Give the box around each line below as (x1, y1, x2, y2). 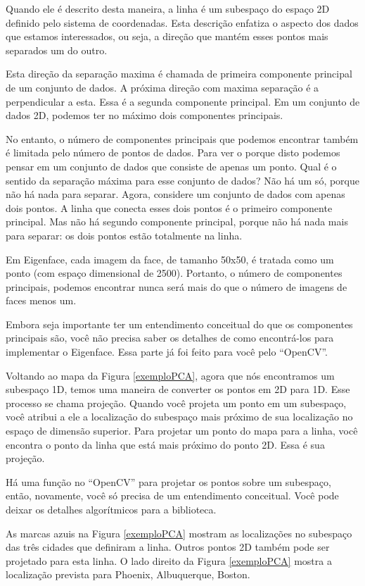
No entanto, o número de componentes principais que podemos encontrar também (6, 131, 359, 146)
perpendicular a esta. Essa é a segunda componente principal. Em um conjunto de (6, 94, 360, 108)
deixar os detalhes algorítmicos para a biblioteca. (6, 502, 217, 516)
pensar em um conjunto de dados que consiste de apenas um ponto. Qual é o (6, 158, 337, 173)
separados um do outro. (6, 42, 108, 57)
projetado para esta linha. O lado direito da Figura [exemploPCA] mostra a (6, 553, 332, 568)
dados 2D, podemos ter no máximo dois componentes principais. (6, 108, 283, 123)
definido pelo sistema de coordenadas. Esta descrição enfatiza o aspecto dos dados (6, 15, 359, 30)
